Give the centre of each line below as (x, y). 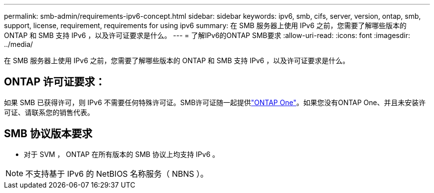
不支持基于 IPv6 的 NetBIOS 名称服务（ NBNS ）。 (117, 174)
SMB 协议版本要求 (48, 134)
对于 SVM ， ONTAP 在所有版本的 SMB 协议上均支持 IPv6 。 (122, 154)
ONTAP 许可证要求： (55, 82)
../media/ (19, 44)
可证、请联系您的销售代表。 (49, 112)
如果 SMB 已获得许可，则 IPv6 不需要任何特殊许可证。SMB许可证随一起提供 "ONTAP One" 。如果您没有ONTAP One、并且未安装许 (215, 102)
